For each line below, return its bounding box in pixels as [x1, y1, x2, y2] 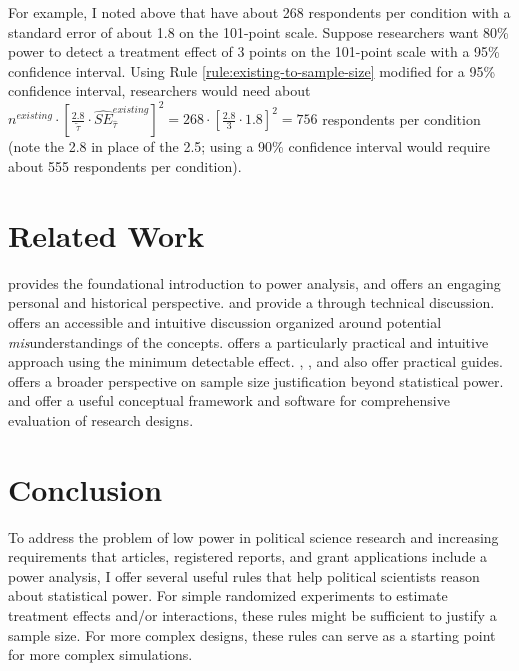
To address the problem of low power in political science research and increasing [8, 526, 499, 547]
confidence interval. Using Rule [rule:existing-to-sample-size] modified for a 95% [8, 60, 496, 81]
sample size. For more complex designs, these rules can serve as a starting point [8, 624, 496, 645]
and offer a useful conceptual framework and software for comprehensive [8, 390, 450, 411]
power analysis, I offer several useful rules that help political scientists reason [8, 565, 480, 586]
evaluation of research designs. [8, 409, 194, 430]
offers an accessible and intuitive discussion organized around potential [8, 311, 442, 332]
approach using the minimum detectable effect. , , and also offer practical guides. [8, 351, 504, 372]
